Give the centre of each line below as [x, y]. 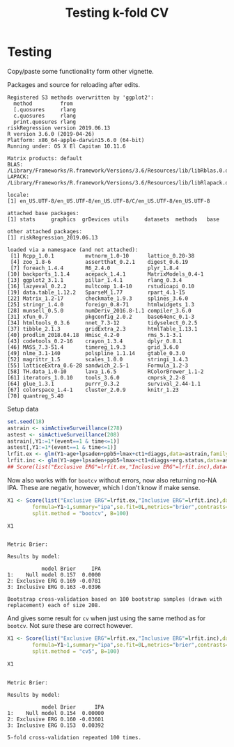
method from [43, 103]
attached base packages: [43, 213]
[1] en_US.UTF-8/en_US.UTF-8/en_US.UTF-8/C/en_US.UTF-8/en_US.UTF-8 [109, 201]
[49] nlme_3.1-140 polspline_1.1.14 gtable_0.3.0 [96, 353]
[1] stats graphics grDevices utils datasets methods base [113, 219]
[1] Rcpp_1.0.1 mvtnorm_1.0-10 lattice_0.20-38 [102, 255]
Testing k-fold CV [117, 13]
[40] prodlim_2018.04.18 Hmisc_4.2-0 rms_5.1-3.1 [95, 335]
